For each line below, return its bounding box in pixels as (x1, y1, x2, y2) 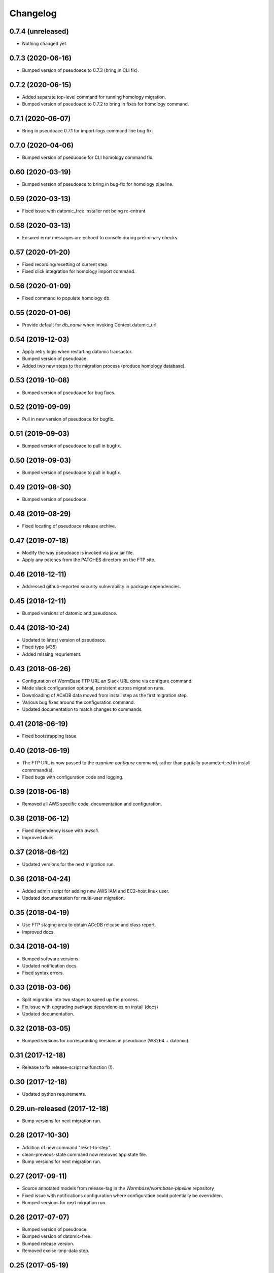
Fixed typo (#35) (22, 644, 57, 650)
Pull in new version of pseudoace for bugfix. (22, 416, 115, 422)
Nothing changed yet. (22, 41, 68, 47)
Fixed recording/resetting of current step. (22, 261, 109, 267)
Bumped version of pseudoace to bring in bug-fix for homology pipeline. (22, 181, 174, 187)
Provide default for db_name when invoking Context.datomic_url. (22, 321, 158, 328)
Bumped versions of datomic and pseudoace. (22, 610, 118, 616)
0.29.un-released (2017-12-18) (9, 1104, 109, 1113)
